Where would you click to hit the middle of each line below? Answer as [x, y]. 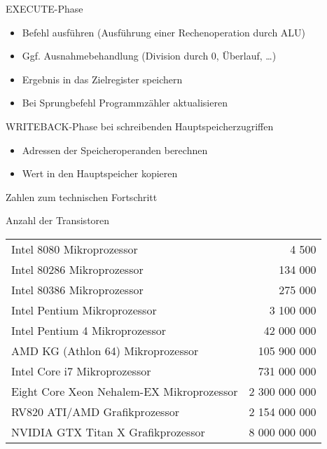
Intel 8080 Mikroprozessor [75, 249]
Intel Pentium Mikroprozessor [84, 310]
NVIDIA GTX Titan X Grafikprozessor [108, 431]
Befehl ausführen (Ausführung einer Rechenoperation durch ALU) [164, 32]
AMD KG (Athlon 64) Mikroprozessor [105, 350]
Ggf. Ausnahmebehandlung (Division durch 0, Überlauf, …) [149, 56]
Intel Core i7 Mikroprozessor [81, 371]
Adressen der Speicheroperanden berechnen [115, 150]
